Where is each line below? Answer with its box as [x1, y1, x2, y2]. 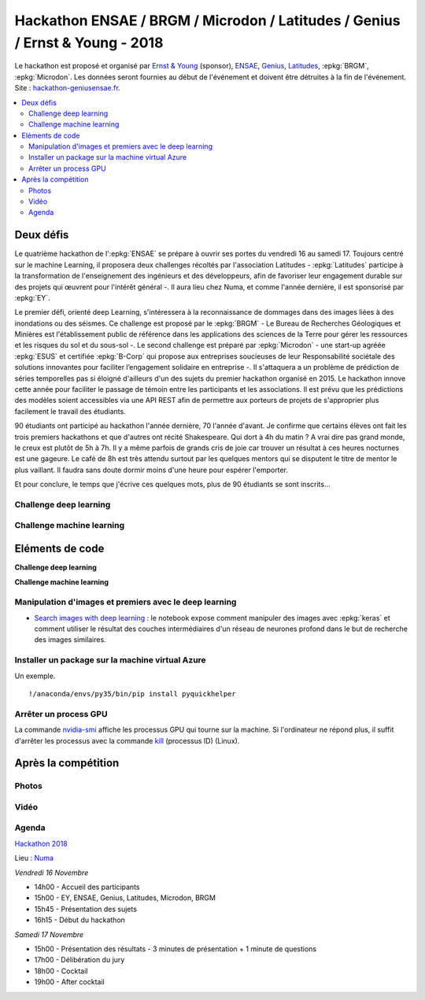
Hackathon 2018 [14, 839, 68, 848]
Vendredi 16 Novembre [14, 868, 89, 877]
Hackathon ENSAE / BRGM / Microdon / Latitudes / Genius [14, 12, 401, 29]
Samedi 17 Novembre [14, 929, 84, 939]
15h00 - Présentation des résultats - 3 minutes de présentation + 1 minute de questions [34, 944, 317, 954]
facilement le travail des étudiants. [14, 406, 126, 416]
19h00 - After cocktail [34, 977, 105, 987]
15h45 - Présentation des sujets [34, 904, 138, 913]
